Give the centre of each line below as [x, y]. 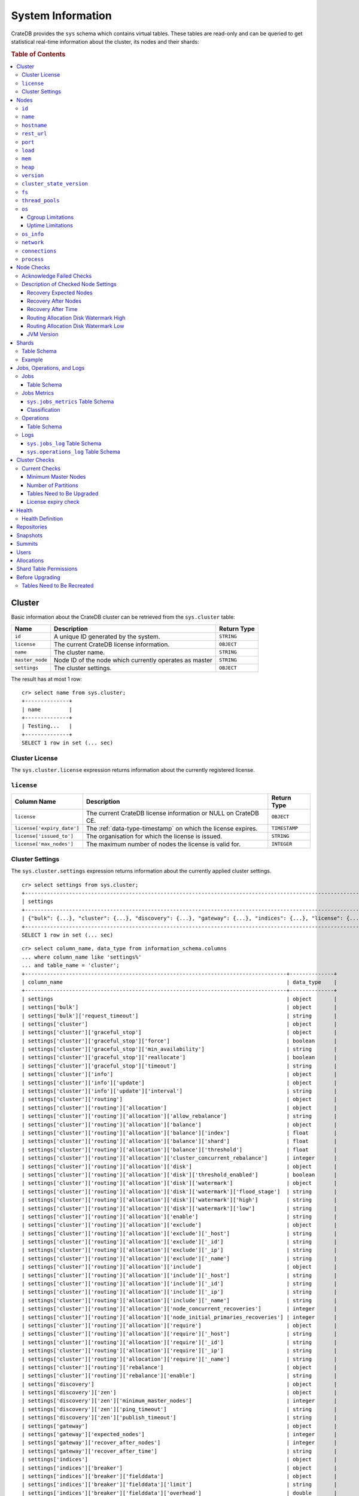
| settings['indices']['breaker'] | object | [180, 1468]
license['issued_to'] [44, 836]
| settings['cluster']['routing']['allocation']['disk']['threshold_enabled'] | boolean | [180, 1175]
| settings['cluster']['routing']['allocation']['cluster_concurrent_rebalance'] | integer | [180, 1158]
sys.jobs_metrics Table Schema [71, 402]
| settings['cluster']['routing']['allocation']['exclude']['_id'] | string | [180, 1242]
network [33, 243]
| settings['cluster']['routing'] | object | [180, 1099]
